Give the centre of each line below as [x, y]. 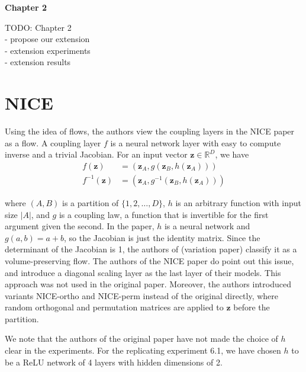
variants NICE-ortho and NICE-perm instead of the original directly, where [142, 295]
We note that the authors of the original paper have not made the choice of [141, 339]
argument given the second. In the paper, [80, 226]
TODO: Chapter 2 [38, 27]
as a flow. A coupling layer [53, 142]
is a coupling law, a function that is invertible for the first [164, 214]
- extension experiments [48, 50]
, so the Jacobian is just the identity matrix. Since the [162, 237]
